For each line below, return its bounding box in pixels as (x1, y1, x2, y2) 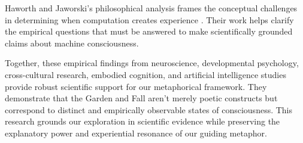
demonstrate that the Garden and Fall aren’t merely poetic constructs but (5, 92, 278, 104)
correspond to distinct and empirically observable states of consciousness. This (5, 103, 293, 116)
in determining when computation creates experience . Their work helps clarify (5, 13, 294, 26)
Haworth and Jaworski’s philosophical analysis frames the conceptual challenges (5, 2, 298, 14)
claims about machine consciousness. (5, 36, 139, 49)
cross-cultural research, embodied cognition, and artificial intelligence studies (5, 68, 286, 80)
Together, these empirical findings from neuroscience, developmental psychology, (5, 57, 299, 69)
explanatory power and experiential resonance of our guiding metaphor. (5, 126, 267, 139)
